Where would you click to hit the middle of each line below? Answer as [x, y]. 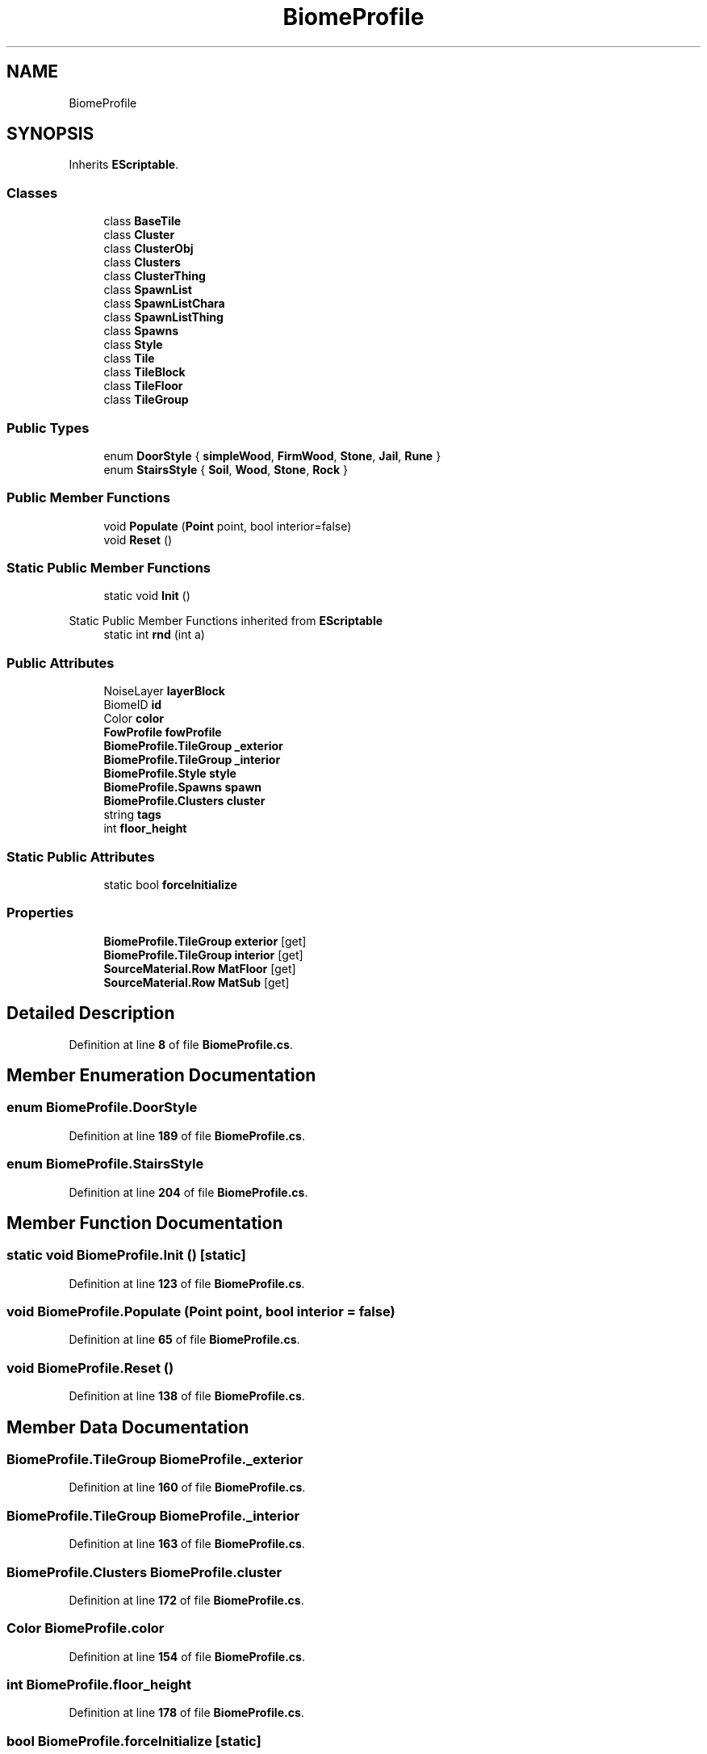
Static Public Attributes [81, 856]
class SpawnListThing [163, 317]
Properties [40, 913]
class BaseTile [142, 221]
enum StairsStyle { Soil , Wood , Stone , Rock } [226, 469]
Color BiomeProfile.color [86, 1628]
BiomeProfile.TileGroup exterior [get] [205, 941]
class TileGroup [146, 400]
